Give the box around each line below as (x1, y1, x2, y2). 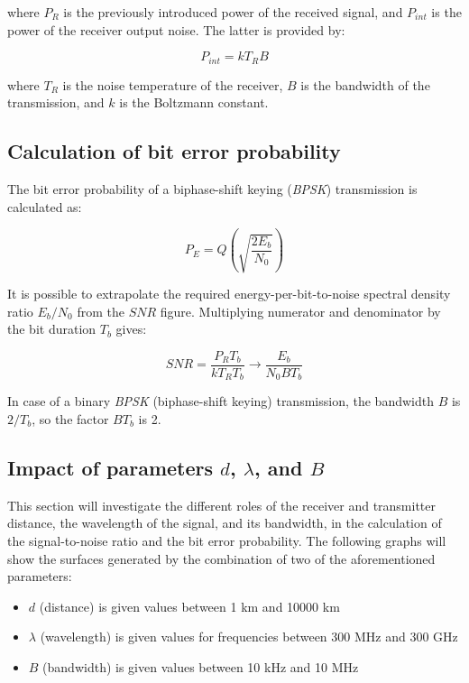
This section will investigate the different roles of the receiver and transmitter (7, 495, 437, 514)
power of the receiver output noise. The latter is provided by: (7, 20, 345, 39)
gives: (115, 319, 147, 338)
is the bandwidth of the (300, 75, 430, 94)
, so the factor (32, 410, 109, 429)
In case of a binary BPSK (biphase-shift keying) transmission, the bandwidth (7, 392, 434, 411)
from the (77, 301, 124, 320)
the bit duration (7, 319, 97, 338)
